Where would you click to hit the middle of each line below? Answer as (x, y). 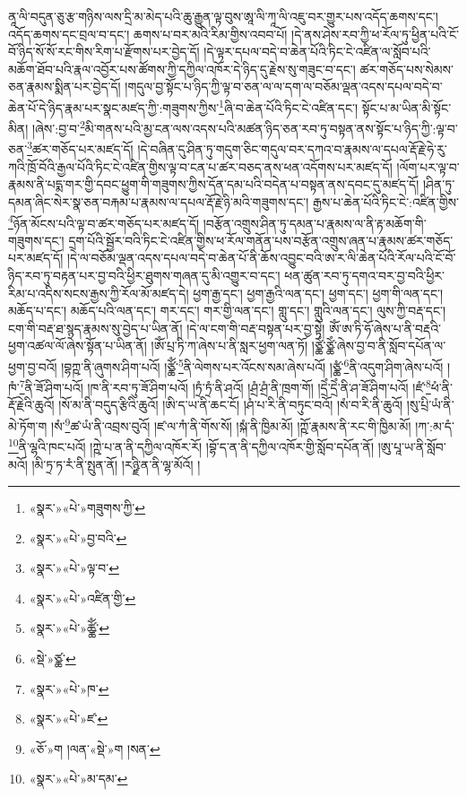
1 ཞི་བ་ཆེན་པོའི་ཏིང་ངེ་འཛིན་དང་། (289, 106)
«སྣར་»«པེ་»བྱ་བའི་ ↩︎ (78, 537)
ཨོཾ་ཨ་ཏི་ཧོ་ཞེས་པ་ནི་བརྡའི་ (385, 328)
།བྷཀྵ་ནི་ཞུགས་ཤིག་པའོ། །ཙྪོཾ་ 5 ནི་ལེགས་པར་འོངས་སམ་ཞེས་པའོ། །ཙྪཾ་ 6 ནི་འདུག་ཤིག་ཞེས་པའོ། (252, 365)
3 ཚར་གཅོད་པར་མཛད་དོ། (80, 148)
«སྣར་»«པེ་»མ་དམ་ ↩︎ (78, 779)
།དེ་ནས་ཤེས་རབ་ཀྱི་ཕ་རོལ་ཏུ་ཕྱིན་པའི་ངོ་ (375, 34)
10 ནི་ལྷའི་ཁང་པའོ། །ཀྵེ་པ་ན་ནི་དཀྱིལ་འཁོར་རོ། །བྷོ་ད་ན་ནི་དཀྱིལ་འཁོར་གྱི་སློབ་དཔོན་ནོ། (191, 445)
